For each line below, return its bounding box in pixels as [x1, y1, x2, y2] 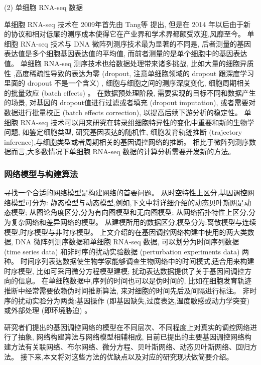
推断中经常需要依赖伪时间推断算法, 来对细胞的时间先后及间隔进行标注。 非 [4, 285, 250, 296]
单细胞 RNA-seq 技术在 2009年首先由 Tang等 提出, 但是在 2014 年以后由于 [4, 19, 244, 29]
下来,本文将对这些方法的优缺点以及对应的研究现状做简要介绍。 [27, 351, 233, 361]
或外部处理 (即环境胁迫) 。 [4, 305, 92, 315]
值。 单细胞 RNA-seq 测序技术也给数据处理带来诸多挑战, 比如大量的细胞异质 [4, 58, 254, 68]
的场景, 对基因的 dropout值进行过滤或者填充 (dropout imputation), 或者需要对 [4, 97, 256, 108]
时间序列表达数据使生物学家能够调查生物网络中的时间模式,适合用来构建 [20, 256, 254, 266]
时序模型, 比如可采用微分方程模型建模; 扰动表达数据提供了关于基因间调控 [4, 265, 245, 276]
